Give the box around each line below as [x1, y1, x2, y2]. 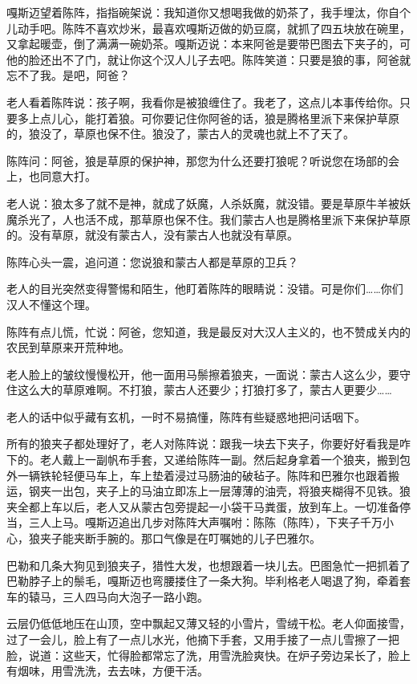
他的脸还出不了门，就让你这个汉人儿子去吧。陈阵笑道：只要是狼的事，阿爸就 [6, 51, 411, 67]
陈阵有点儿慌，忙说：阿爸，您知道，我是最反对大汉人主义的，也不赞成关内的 [6, 323, 411, 340]
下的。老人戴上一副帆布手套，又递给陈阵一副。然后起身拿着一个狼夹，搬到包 [6, 451, 411, 468]
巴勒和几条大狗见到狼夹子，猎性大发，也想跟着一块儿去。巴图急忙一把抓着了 [6, 556, 411, 573]
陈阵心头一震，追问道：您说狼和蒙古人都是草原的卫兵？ [6, 253, 298, 270]
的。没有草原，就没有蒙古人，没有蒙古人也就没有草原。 [6, 226, 298, 243]
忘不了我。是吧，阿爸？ [6, 67, 130, 83]
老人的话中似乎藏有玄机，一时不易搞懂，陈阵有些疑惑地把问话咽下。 [6, 408, 366, 425]
